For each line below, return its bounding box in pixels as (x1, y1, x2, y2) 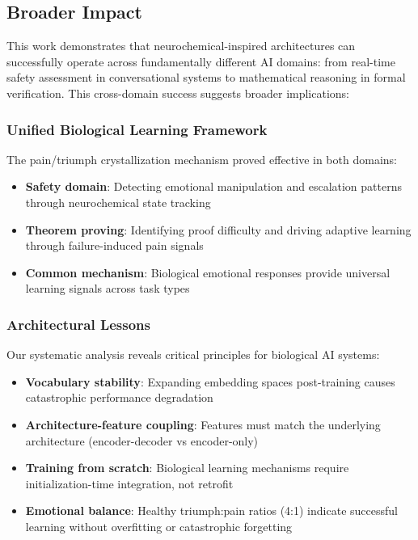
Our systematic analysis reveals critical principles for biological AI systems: (6, 346, 380, 363)
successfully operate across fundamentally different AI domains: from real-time (6, 53, 395, 70)
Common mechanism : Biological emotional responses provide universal (25, 264, 391, 281)
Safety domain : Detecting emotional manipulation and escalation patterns (25, 178, 402, 195)
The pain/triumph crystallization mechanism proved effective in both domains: (6, 150, 397, 167)
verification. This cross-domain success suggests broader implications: (6, 84, 350, 101)
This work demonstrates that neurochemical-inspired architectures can (6, 37, 356, 54)
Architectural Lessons (6, 314, 151, 334)
